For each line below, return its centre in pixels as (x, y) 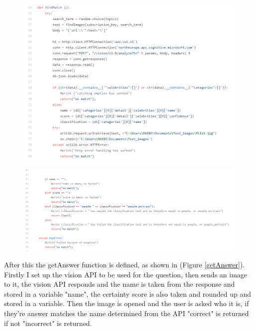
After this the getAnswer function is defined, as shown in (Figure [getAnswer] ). (125, 265)
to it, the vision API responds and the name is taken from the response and (120, 284)
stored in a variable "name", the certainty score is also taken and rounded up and (128, 293)
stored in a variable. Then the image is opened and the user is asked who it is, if (127, 303)
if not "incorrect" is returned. (48, 323)
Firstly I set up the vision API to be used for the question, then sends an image (126, 274)
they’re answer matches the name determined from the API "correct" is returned (127, 313)
